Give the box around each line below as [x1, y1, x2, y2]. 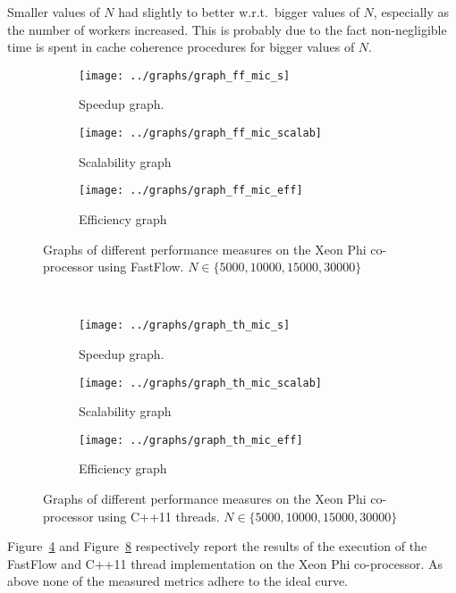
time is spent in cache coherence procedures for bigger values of [7, 38, 355, 56]
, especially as [373, 3, 449, 21]
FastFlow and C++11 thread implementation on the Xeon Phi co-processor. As [7, 554, 443, 572]
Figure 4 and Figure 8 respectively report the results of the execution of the [7, 537, 427, 555]
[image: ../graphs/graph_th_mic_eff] [79, 433, 303, 447]
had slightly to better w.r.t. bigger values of [118, 3, 359, 21]
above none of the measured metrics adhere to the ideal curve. [7, 572, 348, 590]
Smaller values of [7, 3, 100, 21]
